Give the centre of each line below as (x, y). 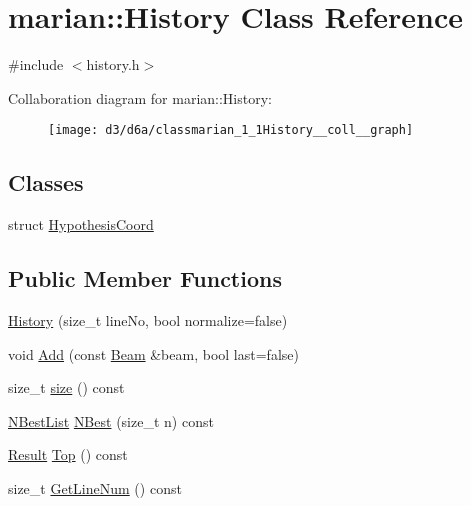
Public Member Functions (145, 278)
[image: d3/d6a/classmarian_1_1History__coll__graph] (231, 130)
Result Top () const (68, 454)
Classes (46, 182)
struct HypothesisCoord (81, 224)
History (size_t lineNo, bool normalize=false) (148, 319)
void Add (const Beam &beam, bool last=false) (153, 353)
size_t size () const (66, 387)
